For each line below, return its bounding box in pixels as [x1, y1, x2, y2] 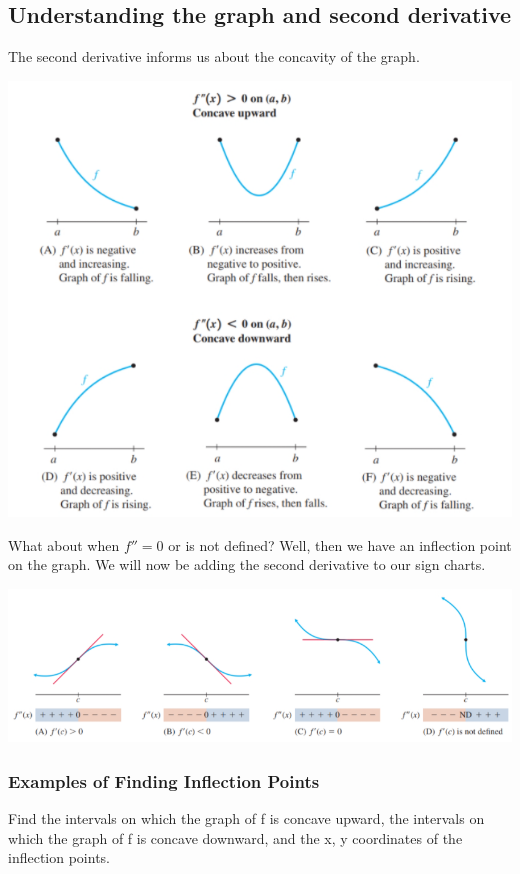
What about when [8, 534, 120, 555]
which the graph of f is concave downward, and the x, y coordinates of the [8, 827, 463, 848]
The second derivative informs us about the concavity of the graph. [8, 46, 420, 67]
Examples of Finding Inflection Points [8, 768, 320, 793]
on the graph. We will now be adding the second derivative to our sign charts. [8, 554, 486, 575]
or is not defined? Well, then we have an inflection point [168, 534, 512, 555]
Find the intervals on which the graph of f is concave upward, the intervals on [8, 808, 485, 829]
